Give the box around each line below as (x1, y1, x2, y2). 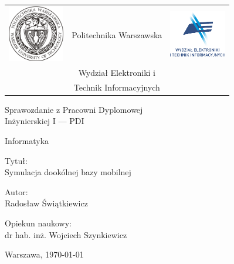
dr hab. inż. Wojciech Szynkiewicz (5, 228, 127, 240)
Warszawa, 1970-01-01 (5, 248, 84, 260)
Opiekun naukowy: (5, 217, 72, 229)
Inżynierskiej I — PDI (5, 115, 84, 127)
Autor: (5, 185, 28, 198)
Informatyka (5, 135, 49, 147)
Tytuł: (5, 154, 28, 166)
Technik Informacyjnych (73, 81, 160, 93)
